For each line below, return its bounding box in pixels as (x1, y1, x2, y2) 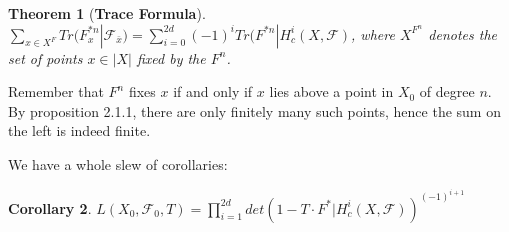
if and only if (173, 81, 253, 102)
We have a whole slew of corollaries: (8, 153, 228, 174)
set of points (8, 47, 83, 68)
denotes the (428, 23, 498, 44)
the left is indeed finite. (8, 120, 151, 141)
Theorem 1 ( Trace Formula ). (8, 3, 206, 23)
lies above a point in (269, 81, 394, 102)
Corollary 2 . (8, 197, 92, 218)
